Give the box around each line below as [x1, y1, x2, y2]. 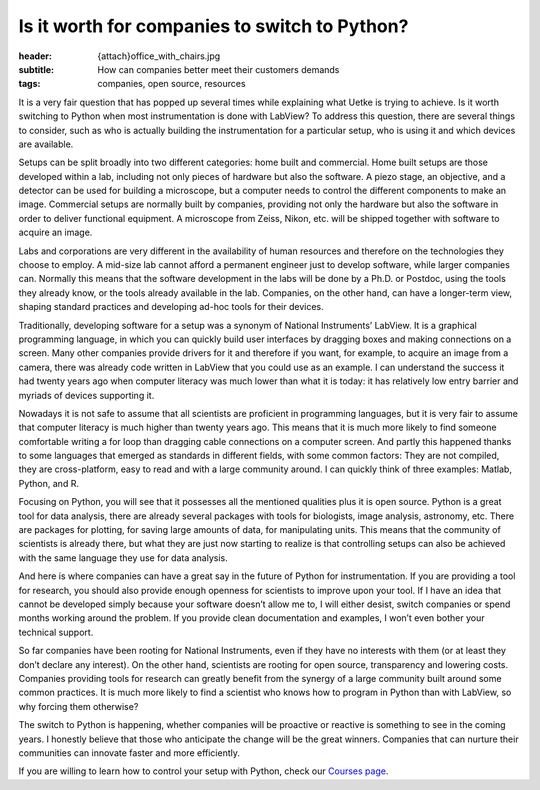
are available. [18, 138, 74, 150]
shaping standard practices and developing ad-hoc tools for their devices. [18, 301, 324, 313]
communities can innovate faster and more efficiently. [18, 746, 240, 759]
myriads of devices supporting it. [18, 389, 155, 401]
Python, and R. [18, 477, 80, 489]
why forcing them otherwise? [18, 700, 139, 712]
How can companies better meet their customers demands [97, 63, 340, 75]
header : [18, 50, 52, 62]
